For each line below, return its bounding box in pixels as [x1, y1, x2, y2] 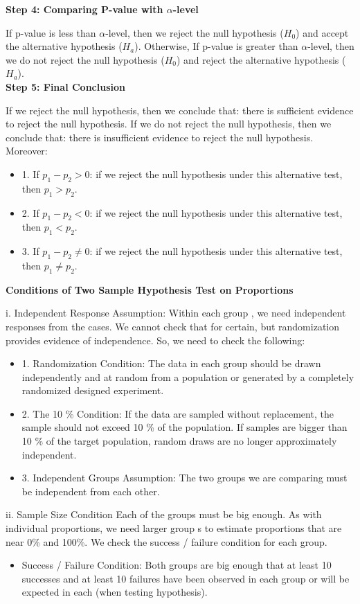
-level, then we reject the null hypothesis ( [105, 25, 284, 39]
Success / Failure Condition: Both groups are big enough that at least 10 [21, 558, 332, 572]
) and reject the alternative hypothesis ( [176, 52, 346, 66]
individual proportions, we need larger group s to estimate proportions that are [6, 521, 342, 535]
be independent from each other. [21, 483, 160, 498]
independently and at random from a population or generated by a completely [21, 369, 354, 384]
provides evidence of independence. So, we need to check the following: [6, 332, 305, 347]
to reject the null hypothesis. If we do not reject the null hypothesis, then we [6, 116, 332, 131]
